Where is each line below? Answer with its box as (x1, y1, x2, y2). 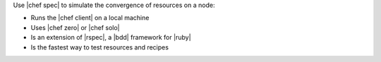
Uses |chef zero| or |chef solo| (30, 23, 120, 31)
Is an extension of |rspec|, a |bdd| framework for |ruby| (30, 33, 191, 42)
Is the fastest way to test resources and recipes (30, 42, 169, 52)
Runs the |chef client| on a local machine (30, 14, 150, 22)
